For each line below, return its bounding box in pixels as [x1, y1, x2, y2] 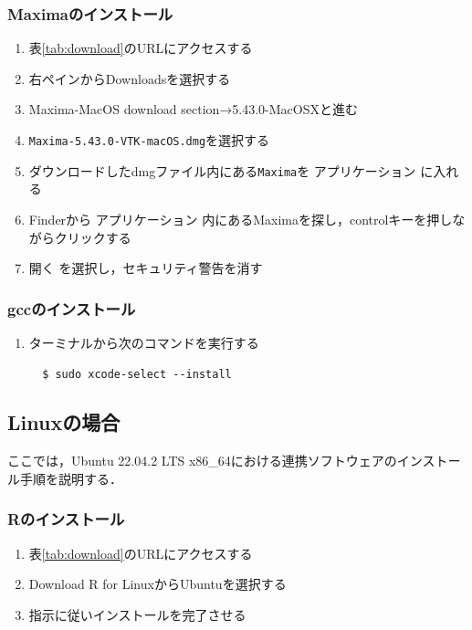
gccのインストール [7, 297, 136, 320]
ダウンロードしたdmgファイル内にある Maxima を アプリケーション [28, 161, 416, 180]
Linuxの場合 [7, 408, 121, 436]
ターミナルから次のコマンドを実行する [28, 332, 259, 352]
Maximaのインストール [7, 2, 173, 25]
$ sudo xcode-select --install [42, 367, 232, 381]
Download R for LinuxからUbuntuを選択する [28, 574, 287, 593]
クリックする [54, 227, 131, 247]
